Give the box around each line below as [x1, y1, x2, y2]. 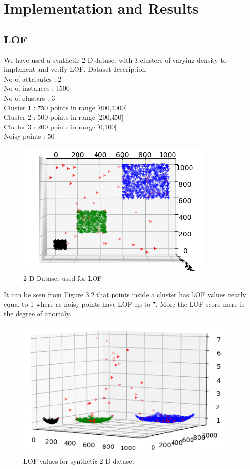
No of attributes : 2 [4, 73, 62, 84]
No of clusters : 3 [4, 92, 55, 103]
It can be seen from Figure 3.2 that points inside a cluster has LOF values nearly [4, 289, 247, 299]
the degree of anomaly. [4, 308, 72, 319]
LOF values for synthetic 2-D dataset [23, 455, 135, 466]
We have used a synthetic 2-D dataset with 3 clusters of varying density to [4, 54, 227, 64]
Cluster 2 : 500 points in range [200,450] [4, 112, 124, 122]
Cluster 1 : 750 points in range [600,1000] [4, 102, 127, 112]
